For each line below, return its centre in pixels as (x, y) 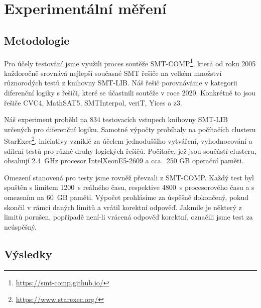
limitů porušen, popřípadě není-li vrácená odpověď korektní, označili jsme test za (128, 217)
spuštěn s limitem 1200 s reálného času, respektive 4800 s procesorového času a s (129, 187)
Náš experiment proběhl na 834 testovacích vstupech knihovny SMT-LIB (116, 119)
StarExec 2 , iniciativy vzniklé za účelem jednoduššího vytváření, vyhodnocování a (128, 140)
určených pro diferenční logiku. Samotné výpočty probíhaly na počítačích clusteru (130, 129)
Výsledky (28, 253)
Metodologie (37, 40)
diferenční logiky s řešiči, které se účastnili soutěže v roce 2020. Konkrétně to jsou (130, 93)
